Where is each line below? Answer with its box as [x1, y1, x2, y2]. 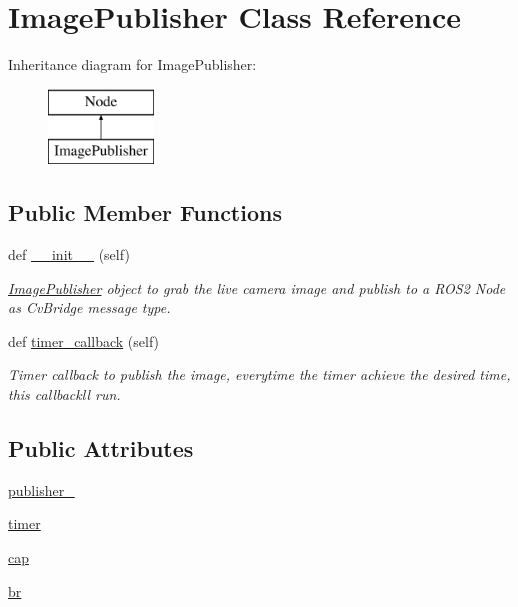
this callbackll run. [8, 384, 121, 405]
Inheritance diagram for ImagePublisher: [8, 54, 257, 75]
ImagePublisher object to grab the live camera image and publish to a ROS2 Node [8, 277, 506, 298]
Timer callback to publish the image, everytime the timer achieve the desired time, [8, 364, 511, 385]
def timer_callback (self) [8, 330, 160, 351]
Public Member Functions [8, 197, 282, 228]
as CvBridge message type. [8, 297, 171, 318]
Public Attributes [8, 433, 194, 464]
